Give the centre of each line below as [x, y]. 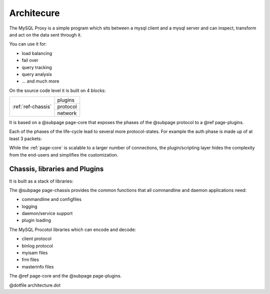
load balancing [37, 53]
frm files [30, 259]
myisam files [35, 253]
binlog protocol [37, 245]
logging [29, 206]
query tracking [37, 67]
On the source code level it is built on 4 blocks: [57, 90]
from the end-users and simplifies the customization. [64, 154]
